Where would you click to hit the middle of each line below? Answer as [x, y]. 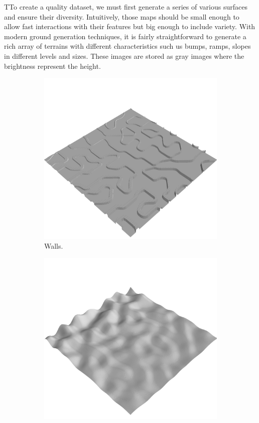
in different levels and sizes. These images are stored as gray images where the [124, 56]
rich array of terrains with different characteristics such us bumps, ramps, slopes [127, 46]
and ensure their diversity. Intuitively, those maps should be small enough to [122, 16]
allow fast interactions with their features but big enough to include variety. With [130, 26]
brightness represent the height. [52, 66]
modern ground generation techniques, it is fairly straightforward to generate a [125, 36]
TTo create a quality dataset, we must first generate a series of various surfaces [126, 7]
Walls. [54, 246]
